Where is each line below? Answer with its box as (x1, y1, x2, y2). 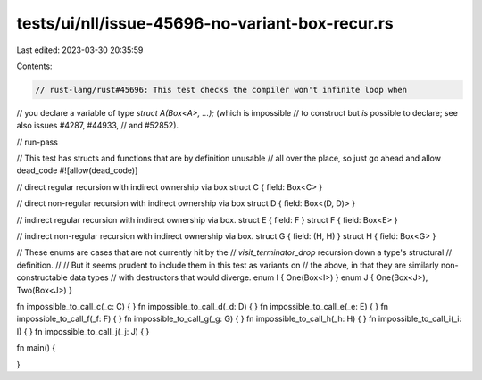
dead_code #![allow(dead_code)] (16, 165, 138, 176)
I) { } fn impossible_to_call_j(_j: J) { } (16, 326, 150, 336)
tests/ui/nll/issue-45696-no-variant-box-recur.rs (16, 13, 394, 33)
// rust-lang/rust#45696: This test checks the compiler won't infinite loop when (35, 85, 408, 95)
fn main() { (16, 343, 56, 353)
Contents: (16, 61, 53, 71)
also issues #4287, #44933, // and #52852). (16, 120, 179, 131)
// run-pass (16, 136, 58, 147)
